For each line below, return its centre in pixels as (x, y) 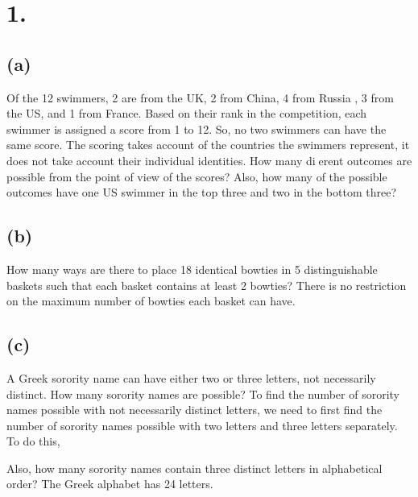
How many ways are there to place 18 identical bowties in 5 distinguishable (192, 269)
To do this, (33, 441)
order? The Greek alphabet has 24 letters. (110, 484)
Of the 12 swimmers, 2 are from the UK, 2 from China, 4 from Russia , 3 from (200, 97)
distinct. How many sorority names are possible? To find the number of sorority (203, 393)
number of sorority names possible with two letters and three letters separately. (202, 425)
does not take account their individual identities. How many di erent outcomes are (209, 160)
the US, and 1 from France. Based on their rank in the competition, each (187, 113)
